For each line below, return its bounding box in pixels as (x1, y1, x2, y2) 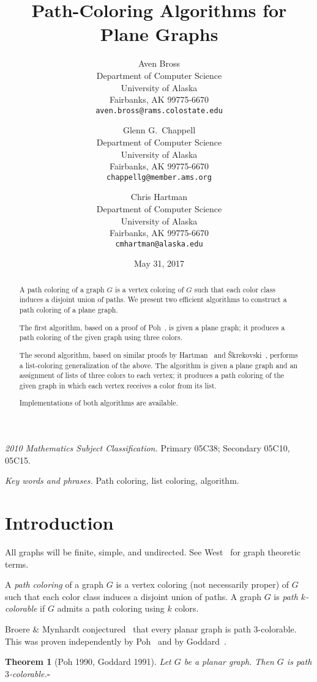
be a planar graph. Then (184, 655, 274, 668)
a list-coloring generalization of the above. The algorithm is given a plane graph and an (19, 360, 298, 370)
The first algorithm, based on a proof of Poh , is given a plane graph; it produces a (19, 322, 285, 332)
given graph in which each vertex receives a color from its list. (19, 380, 217, 390)
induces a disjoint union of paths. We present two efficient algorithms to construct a (19, 294, 287, 305)
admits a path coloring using (57, 602, 165, 615)
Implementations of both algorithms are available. (19, 398, 178, 408)
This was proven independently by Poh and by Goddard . (5, 634, 226, 647)
